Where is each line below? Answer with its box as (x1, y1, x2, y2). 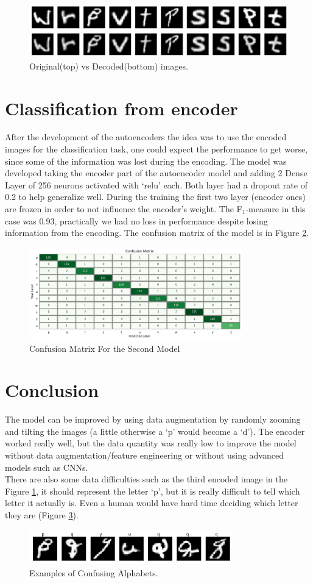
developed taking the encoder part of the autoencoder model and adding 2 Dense (5, 166, 308, 179)
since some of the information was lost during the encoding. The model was (5, 154, 287, 167)
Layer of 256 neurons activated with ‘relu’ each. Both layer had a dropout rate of (5, 178, 308, 191)
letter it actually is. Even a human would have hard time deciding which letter (5, 496, 298, 509)
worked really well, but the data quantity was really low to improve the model (5, 437, 297, 449)
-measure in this (245, 202, 306, 215)
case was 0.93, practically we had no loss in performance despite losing (5, 214, 268, 227)
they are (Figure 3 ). (5, 509, 79, 521)
